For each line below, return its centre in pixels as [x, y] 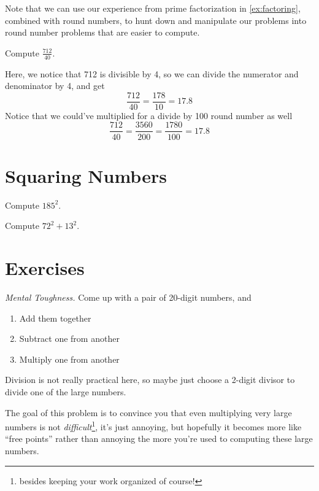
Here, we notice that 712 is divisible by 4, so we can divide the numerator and [152, 73]
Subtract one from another [69, 338]
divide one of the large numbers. [66, 391]
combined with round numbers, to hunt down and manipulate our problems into [156, 20]
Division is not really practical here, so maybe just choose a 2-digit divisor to [150, 380]
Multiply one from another [69, 359]
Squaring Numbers [86, 175]
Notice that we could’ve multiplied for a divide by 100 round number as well [149, 115]
